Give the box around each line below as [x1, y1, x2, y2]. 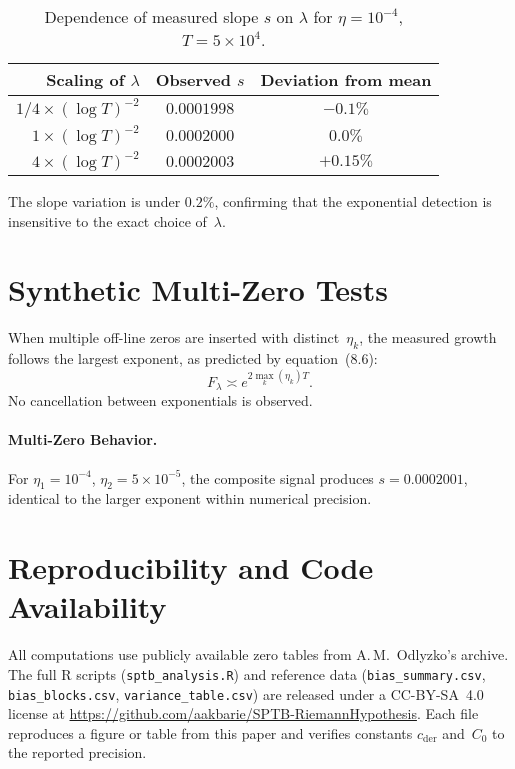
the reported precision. [8, 742, 147, 763]
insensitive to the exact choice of [8, 210, 207, 231]
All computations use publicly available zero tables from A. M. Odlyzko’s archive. [8, 644, 509, 665]
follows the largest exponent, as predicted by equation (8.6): [8, 348, 378, 369]
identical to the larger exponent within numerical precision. [8, 488, 372, 509]
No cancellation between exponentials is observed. [8, 390, 313, 411]
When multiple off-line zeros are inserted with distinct [8, 327, 340, 348]
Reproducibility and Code [8, 547, 374, 588]
